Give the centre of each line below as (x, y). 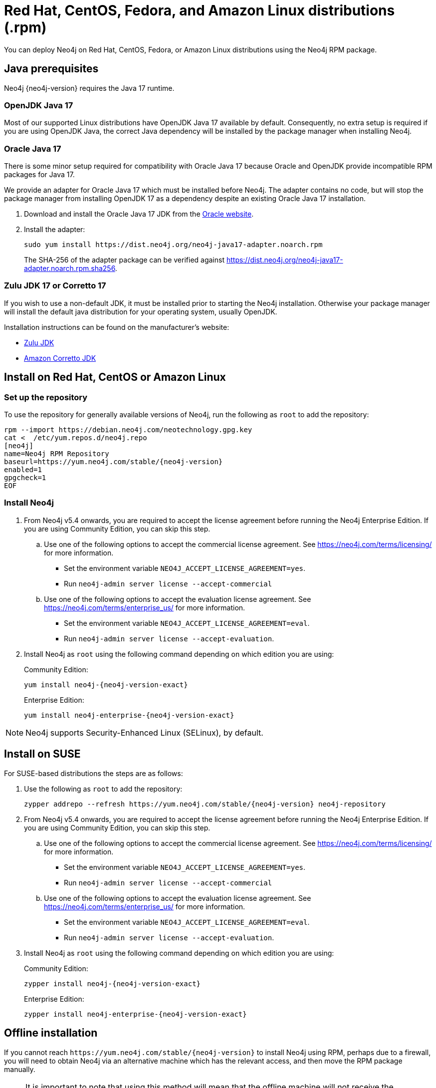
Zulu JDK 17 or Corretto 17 (55, 286)
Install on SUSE (42, 754)
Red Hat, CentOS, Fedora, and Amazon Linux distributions (200, 10)
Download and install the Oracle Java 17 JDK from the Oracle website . (139, 214)
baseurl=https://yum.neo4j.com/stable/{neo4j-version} (113, 462)
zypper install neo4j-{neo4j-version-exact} (112, 983)
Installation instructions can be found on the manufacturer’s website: (117, 327)
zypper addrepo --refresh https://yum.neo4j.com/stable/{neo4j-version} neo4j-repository (205, 804)
